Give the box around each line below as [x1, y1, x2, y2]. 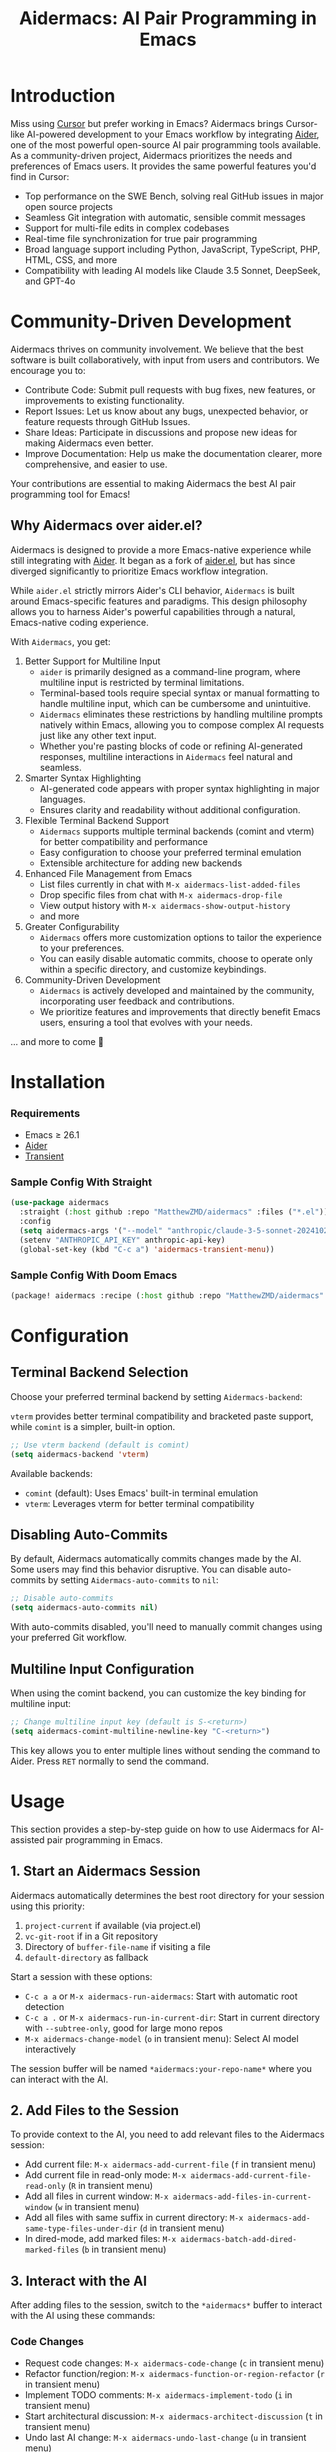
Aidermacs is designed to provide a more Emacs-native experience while [10, 543, 312, 556]
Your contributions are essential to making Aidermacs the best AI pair [10, 477, 297, 489]
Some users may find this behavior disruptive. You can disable [10, 1563, 268, 1576]
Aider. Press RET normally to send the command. [10, 1755, 210, 1767]
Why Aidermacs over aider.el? [10, 517, 203, 534]
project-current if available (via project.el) [24, 1919, 202, 1931]
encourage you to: [10, 364, 86, 376]
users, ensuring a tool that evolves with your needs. [39, 1016, 253, 1028]
